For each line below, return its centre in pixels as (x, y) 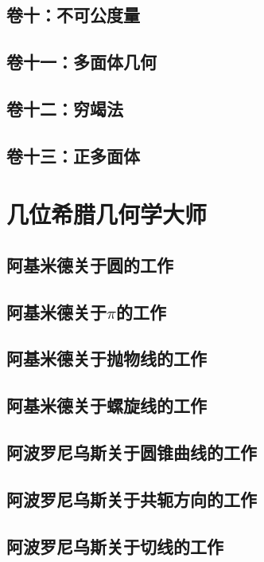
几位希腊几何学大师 (107, 214)
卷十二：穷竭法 (65, 108)
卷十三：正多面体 (73, 155)
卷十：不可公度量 (73, 15)
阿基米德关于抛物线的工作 (107, 358)
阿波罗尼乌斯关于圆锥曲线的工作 (132, 452)
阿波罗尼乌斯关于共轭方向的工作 (132, 499)
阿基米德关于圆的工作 (90, 264)
